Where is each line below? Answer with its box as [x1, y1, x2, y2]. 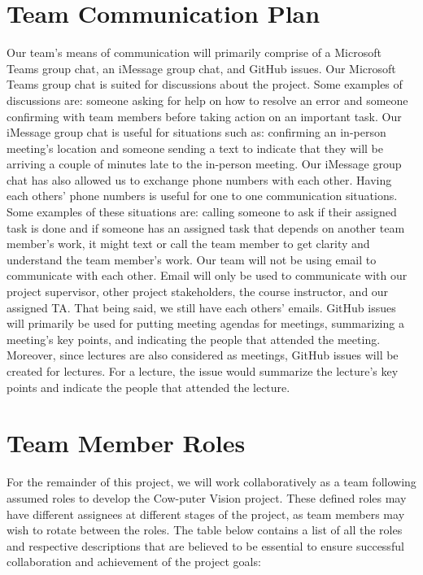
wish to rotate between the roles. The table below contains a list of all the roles [7, 521, 403, 538]
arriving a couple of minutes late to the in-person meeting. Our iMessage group [7, 155, 402, 172]
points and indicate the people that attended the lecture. [7, 378, 290, 395]
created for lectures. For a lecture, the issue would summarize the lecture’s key [7, 363, 399, 379]
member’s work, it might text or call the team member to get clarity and [7, 235, 370, 252]
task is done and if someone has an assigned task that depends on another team [7, 219, 405, 236]
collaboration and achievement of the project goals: [7, 553, 261, 570]
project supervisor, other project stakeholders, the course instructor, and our [7, 283, 389, 300]
